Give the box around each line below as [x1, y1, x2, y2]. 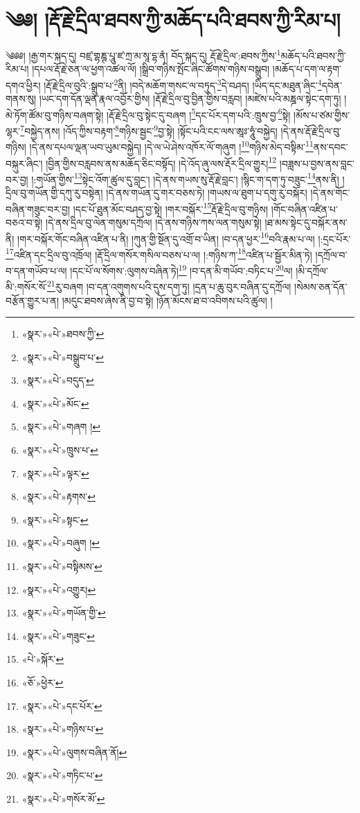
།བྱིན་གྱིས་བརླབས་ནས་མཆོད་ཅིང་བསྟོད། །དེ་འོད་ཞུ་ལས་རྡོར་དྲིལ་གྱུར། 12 [46, 154, 277, 170]
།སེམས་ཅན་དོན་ [294, 279, 348, 293]
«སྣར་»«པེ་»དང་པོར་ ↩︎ [21, 698, 102, 713]
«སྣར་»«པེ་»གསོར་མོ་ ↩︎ [21, 791, 105, 805]
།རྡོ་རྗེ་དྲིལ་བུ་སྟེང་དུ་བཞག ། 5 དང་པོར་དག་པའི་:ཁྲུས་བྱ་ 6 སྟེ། [106, 105, 291, 122]
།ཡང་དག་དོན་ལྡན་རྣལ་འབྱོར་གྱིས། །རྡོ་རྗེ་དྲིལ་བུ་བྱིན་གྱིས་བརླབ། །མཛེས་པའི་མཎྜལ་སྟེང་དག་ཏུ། [39, 91, 341, 106]
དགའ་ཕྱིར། [6, 77, 41, 92]
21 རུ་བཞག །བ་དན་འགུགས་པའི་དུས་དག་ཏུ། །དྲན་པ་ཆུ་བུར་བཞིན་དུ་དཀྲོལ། [47, 277, 291, 293]
